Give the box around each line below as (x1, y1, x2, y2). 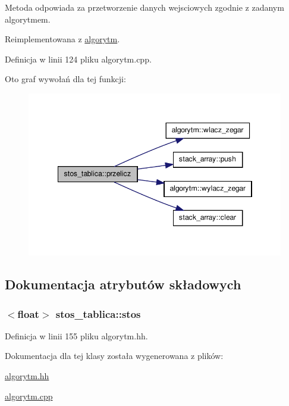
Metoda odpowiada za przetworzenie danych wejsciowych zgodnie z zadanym (5, 1, 284, 13)
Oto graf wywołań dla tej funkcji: (5, 73, 126, 85)
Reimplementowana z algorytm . (5, 33, 120, 45)
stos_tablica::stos (55, 306, 141, 321)
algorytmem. (5, 13, 51, 25)
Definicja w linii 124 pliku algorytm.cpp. (5, 52, 152, 65)
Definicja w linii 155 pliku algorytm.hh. (5, 329, 148, 342)
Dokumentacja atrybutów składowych (5, 275, 241, 293)
